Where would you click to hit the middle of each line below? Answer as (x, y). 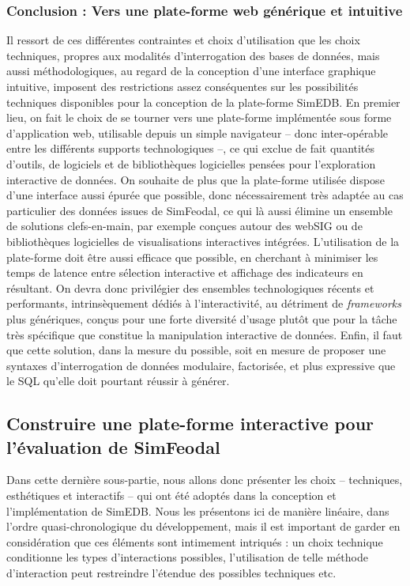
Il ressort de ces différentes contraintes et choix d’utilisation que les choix (183, 40)
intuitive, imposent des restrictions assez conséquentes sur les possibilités (182, 86)
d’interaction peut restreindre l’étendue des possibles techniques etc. (171, 573)
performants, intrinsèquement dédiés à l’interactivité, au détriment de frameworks (204, 303)
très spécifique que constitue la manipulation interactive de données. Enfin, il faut (205, 334)
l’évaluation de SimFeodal (113, 446)
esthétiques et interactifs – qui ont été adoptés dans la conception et (171, 495)
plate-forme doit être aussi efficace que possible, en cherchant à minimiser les (192, 257)
